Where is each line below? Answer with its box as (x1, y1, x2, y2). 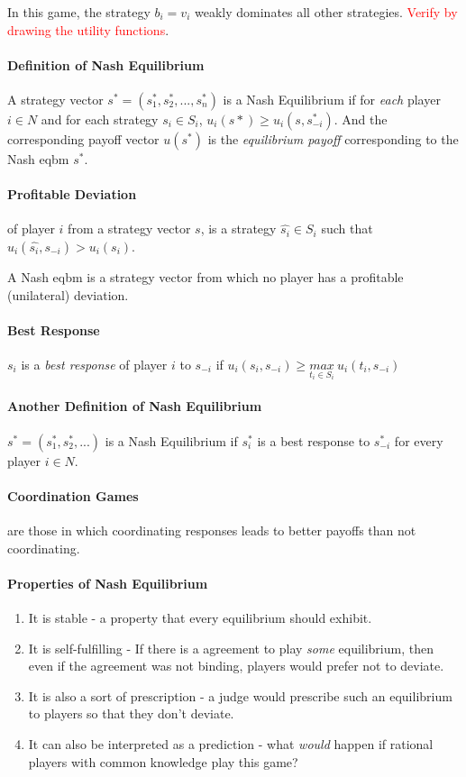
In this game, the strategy (7, 3, 151, 21)
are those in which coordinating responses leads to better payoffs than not (7, 521, 416, 539)
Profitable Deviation (7, 185, 137, 204)
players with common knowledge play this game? (28, 752, 298, 771)
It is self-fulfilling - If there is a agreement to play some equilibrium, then (28, 638, 434, 657)
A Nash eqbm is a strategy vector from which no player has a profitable (7, 267, 404, 286)
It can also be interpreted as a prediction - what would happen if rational (28, 734, 434, 753)
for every (394, 431, 443, 450)
